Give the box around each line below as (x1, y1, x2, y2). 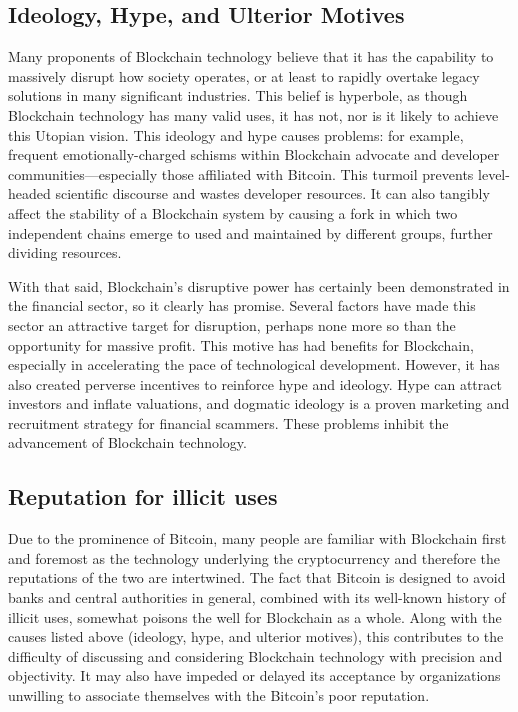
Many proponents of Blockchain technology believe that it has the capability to (8, 46, 494, 67)
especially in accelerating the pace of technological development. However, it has (8, 354, 500, 375)
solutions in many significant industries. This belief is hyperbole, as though (8, 85, 468, 106)
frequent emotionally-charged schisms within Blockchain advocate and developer (8, 144, 500, 165)
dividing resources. (8, 242, 122, 263)
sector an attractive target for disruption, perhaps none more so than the (8, 314, 456, 335)
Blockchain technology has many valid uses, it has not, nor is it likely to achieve (8, 104, 499, 125)
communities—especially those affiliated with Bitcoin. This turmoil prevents (8, 163, 474, 184)
